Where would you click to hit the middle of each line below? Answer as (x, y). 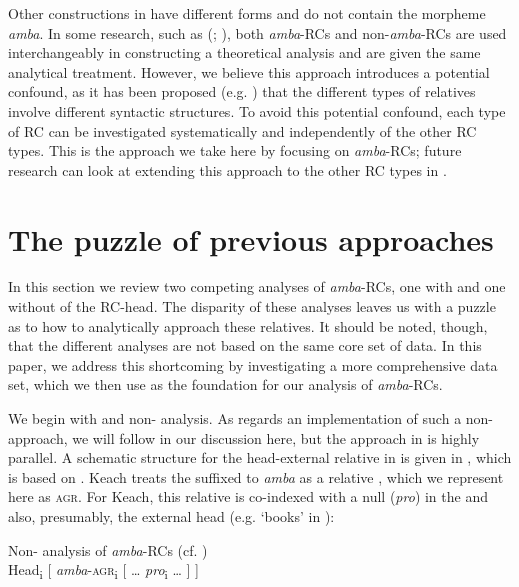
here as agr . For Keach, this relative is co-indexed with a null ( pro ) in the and (248, 496)
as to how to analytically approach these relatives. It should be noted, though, (248, 325)
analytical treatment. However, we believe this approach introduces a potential (249, 71)
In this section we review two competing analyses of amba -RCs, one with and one (257, 286)
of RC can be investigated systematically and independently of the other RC (242, 130)
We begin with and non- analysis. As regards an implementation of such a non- (251, 418)
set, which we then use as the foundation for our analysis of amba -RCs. (225, 384)
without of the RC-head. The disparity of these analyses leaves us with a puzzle (252, 306)
